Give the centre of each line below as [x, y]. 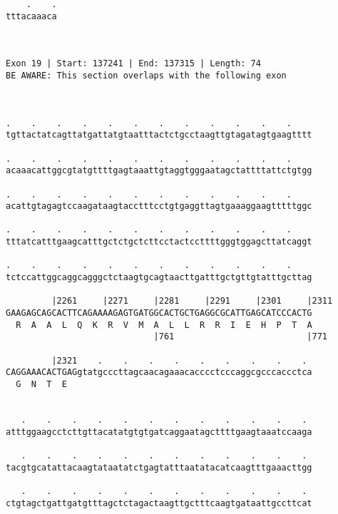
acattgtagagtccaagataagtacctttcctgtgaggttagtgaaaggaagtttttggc [159, 206]
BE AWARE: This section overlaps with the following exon [146, 75]
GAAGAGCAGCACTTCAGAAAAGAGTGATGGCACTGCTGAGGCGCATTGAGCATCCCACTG [159, 313]
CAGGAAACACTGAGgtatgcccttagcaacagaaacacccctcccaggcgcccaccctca [159, 372]
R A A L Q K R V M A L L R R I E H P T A [164, 325]
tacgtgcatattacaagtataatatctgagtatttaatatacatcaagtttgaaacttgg [159, 467]
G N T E [41, 384]
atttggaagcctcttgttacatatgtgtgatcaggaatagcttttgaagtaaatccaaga [159, 432]
